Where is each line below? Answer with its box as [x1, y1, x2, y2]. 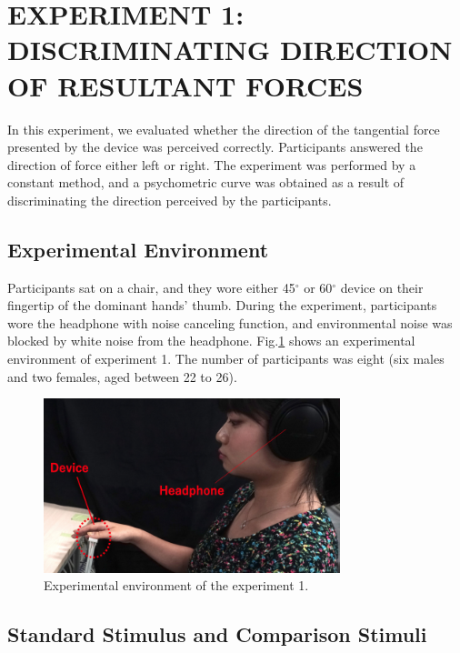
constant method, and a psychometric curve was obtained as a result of [7, 173, 405, 192]
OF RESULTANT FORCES [7, 66, 364, 104]
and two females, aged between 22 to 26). [7, 367, 237, 386]
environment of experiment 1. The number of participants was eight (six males [7, 349, 445, 368]
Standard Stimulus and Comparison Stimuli [7, 620, 427, 648]
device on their [340, 277, 424, 296]
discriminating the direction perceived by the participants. [7, 190, 332, 209]
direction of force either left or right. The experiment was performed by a [7, 155, 416, 174]
